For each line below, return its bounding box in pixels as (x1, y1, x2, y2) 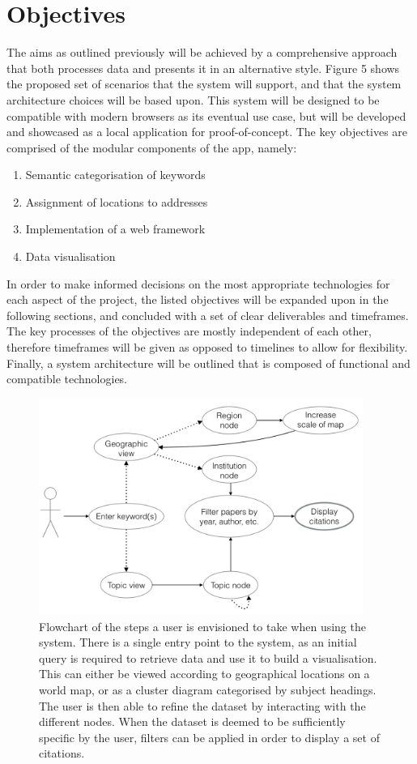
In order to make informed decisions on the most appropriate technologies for (6, 275, 390, 292)
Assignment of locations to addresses (25, 193, 208, 210)
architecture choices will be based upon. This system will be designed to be (6, 91, 380, 108)
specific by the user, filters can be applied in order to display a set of (39, 728, 380, 745)
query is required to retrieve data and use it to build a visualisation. (39, 649, 377, 666)
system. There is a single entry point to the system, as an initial (39, 634, 357, 651)
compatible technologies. (6, 370, 128, 387)
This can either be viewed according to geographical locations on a (39, 665, 370, 682)
